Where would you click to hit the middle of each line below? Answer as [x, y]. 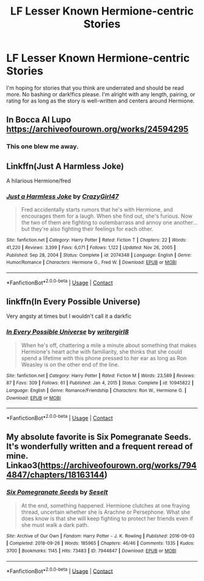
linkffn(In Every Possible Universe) [73, 302]
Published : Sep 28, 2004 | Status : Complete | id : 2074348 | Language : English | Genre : [99, 255]
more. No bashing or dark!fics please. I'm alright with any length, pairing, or [101, 94]
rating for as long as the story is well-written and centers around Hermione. [100, 101]
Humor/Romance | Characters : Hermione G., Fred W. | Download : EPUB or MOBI [92, 263]
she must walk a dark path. [55, 525]
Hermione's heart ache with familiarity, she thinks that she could [101, 351]
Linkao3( [23, 465]
